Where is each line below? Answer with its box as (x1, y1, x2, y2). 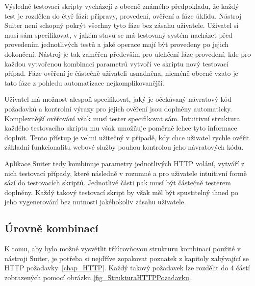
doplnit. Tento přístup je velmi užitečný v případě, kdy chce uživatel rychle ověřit (4, 132, 250, 142)
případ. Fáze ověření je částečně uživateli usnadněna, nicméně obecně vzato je (4, 68, 238, 78)
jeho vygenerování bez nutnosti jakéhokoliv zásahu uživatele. (4, 197, 186, 207)
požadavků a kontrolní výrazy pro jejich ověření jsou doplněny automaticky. (4, 103, 232, 113)
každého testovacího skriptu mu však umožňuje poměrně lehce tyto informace (4, 123, 237, 133)
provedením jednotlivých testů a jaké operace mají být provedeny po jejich (4, 39, 229, 49)
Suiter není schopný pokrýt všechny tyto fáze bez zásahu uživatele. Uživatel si (4, 20, 239, 30)
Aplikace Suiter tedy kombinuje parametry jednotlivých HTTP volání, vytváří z (4, 158, 245, 168)
